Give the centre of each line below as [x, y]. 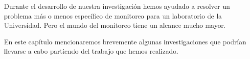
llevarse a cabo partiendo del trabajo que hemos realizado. [91, 51]
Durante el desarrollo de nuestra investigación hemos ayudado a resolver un [117, 6]
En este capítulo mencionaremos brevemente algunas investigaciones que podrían [125, 41]
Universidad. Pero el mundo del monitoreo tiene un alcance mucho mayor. [115, 25]
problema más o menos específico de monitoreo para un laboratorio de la [113, 15]
